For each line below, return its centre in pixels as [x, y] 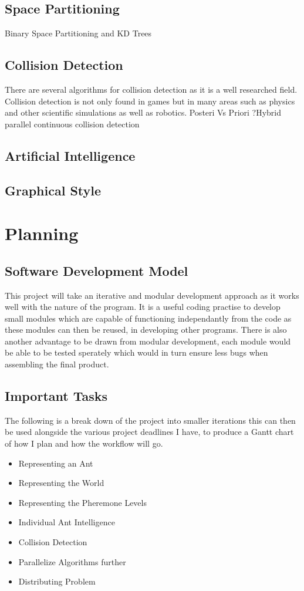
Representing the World [61, 483]
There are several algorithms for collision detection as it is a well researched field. [151, 89]
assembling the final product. [57, 364]
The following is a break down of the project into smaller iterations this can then [150, 420]
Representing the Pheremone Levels [82, 502]
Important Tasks [56, 396]
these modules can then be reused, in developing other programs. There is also [146, 330]
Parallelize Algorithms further [72, 561]
